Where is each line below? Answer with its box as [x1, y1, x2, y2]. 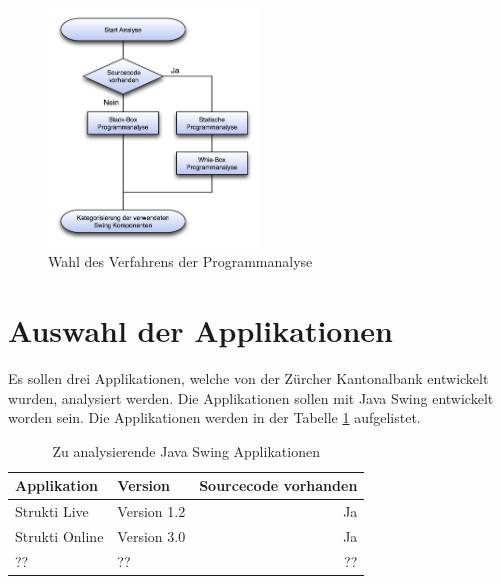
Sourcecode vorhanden [199, 475, 358, 496]
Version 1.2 [117, 501, 186, 522]
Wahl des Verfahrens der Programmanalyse [48, 251, 313, 272]
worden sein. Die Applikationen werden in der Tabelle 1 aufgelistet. [8, 407, 421, 428]
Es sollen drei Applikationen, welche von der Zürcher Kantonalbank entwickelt [8, 367, 489, 388]
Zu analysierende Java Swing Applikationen [52, 440, 320, 461]
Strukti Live [15, 501, 89, 522]
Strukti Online [15, 525, 104, 546]
